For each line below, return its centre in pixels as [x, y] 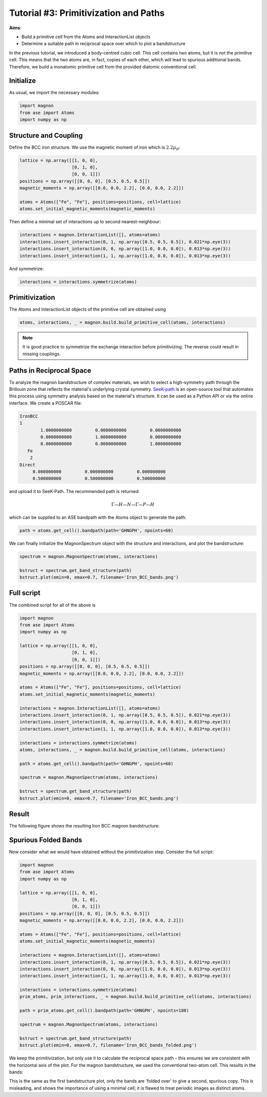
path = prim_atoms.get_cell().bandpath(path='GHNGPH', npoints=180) [104, 1011]
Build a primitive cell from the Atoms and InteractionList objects [86, 37]
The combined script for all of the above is [52, 605]
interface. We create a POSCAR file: [45, 403]
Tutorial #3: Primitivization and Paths [87, 13]
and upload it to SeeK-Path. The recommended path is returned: [74, 492]
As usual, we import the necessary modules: [54, 93]
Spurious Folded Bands [46, 840]
